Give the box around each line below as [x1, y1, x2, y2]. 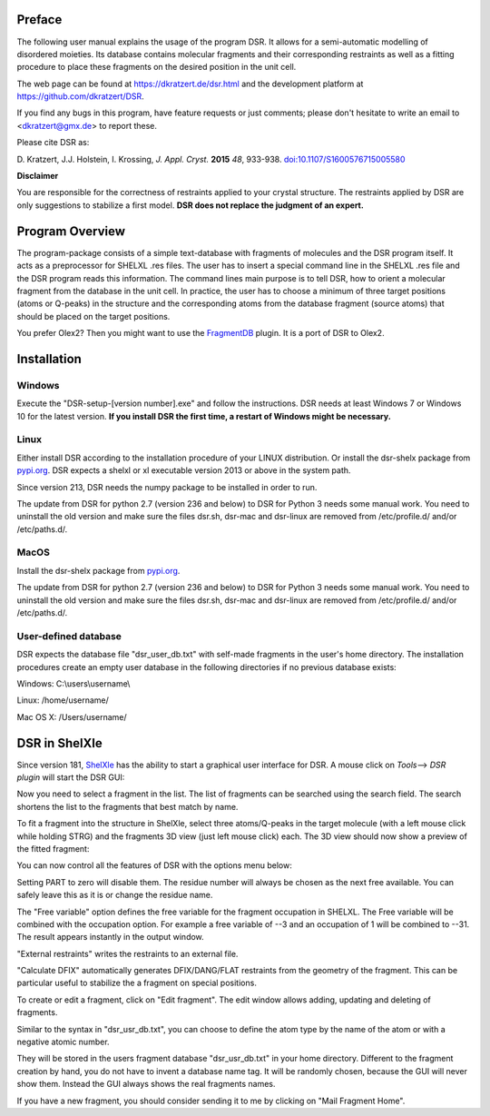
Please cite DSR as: [16, 137, 90, 148]
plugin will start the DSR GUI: [16, 772, 125, 783]
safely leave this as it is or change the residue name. [16, 890, 213, 901]
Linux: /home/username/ [16, 695, 109, 706]
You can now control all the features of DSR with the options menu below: [16, 860, 292, 871]
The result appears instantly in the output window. [16, 932, 204, 943]
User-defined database [16, 629, 122, 642]
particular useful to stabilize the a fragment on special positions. [16, 977, 258, 989]
